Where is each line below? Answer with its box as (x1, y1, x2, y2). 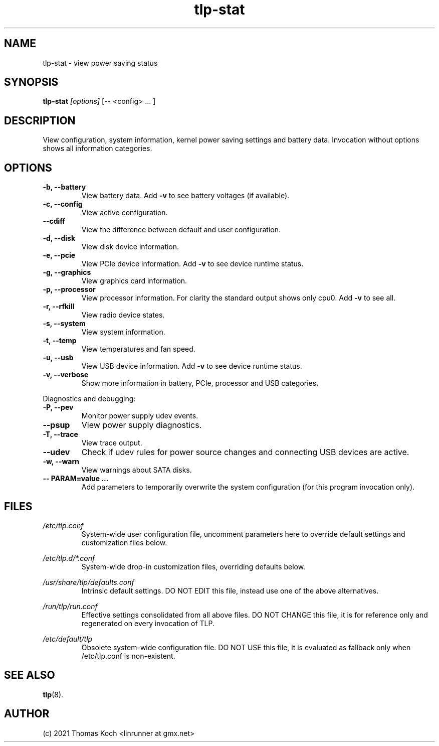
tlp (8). (43, 690, 64, 699)
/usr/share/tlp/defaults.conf (43, 577, 134, 586)
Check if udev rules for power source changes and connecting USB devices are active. (81, 447, 409, 458)
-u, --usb (43, 353, 74, 362)
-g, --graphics (43, 268, 91, 277)
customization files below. (81, 538, 167, 547)
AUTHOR (4, 707, 50, 720)
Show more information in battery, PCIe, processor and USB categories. (81, 379, 319, 388)
